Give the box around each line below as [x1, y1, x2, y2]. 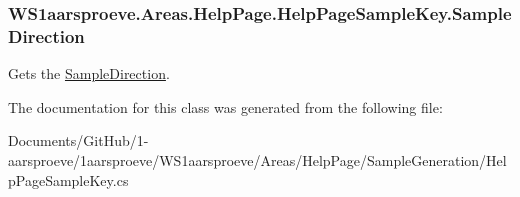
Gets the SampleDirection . [8, 63, 170, 84]
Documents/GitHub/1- [8, 130, 149, 151]
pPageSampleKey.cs [8, 169, 129, 190]
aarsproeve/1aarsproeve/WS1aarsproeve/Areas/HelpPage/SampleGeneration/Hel [8, 149, 507, 170]
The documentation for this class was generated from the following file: [8, 96, 443, 117]
